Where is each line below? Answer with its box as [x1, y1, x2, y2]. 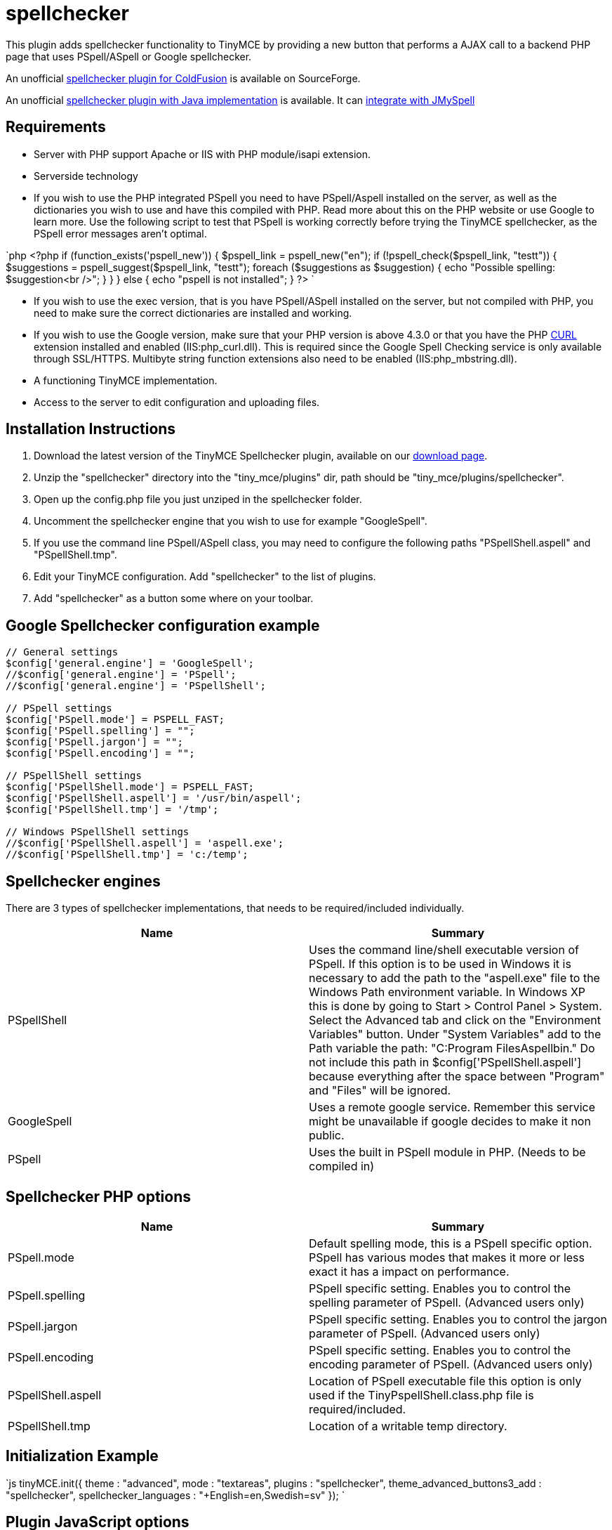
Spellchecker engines [6, 872, 161, 890]
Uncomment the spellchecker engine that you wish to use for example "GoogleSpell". [34, 515, 427, 528]
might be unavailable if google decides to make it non [309, 1114, 591, 1129]
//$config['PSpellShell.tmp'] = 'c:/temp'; [6, 849, 248, 861]
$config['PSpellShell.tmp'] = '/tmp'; [6, 804, 219, 816]
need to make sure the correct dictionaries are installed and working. [34, 306, 352, 319]
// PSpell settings [6, 702, 112, 714]
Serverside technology [34, 169, 138, 182]
